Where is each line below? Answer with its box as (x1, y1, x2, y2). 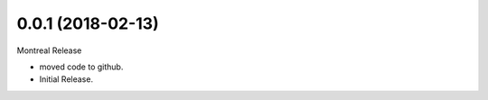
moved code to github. (39, 61, 124, 72)
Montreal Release (16, 45, 82, 56)
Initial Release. (39, 74, 94, 85)
